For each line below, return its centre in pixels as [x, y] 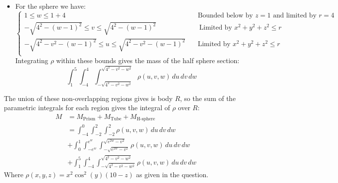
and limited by [295, 15]
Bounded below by [225, 15]
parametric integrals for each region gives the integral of [87, 108]
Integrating [32, 60]
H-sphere [146, 119]
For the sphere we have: [50, 6]
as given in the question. [172, 175]
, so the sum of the [208, 98]
